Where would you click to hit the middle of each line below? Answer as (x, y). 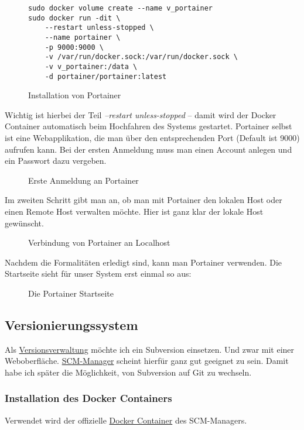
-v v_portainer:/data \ (91, 66)
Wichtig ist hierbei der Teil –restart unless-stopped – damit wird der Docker (141, 114)
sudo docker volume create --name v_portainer (120, 8)
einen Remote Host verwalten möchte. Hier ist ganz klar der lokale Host (134, 211)
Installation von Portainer (75, 95)
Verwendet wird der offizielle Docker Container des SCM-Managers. (126, 420)
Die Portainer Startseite (71, 293)
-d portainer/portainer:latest (106, 76)
